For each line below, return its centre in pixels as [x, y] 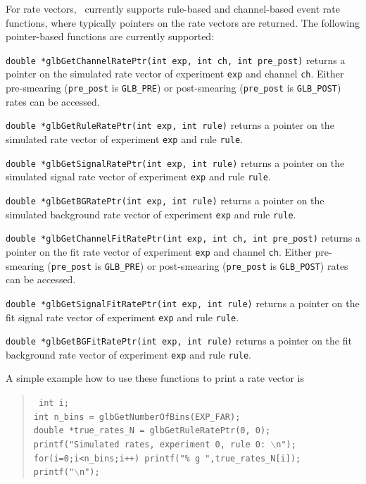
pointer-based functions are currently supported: [110, 36]
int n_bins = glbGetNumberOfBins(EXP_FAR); [137, 417]
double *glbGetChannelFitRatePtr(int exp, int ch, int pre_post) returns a [183, 238]
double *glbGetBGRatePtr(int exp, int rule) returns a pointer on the [165, 200]
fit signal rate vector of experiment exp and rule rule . [122, 317]
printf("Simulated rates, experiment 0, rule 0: [150, 445]
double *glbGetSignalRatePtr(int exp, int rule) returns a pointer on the [175, 162]
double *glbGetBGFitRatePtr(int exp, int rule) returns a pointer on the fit [179, 341]
